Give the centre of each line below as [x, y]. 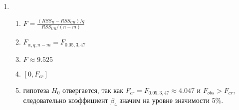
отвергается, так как [93, 90]
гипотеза [36, 90]
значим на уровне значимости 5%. [171, 100]
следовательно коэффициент [66, 100]
